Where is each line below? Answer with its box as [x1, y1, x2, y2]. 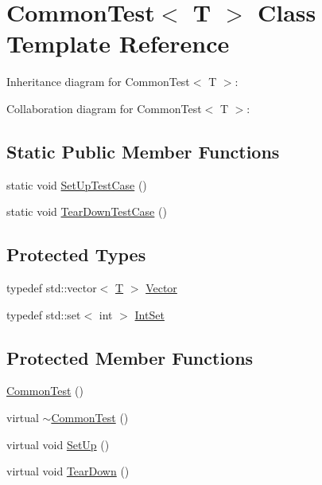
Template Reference [6, 27, 230, 60]
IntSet [134, 306, 165, 323]
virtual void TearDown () [6, 463, 130, 479]
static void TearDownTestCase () [6, 203, 167, 220]
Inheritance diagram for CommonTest [6, 73, 190, 90]
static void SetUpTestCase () [6, 176, 147, 193]
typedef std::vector [6, 280, 97, 296]
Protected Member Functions [6, 345, 254, 370]
